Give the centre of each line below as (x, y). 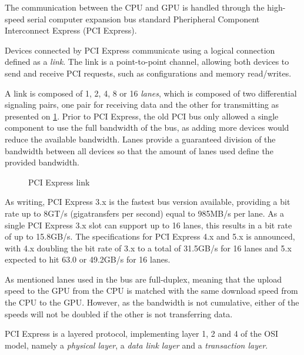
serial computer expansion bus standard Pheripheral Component (143, 19)
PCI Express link (59, 182)
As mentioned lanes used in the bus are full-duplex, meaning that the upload (143, 279)
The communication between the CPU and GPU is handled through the (135, 7)
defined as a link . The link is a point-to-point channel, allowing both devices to (147, 62)
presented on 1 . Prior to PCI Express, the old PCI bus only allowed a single (142, 116)
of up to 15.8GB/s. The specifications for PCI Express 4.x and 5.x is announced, (150, 236)
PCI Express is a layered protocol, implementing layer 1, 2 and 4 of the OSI (142, 334)
